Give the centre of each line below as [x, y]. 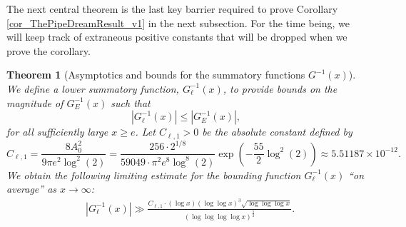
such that [131, 102]
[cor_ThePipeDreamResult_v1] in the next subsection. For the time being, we [178, 22]
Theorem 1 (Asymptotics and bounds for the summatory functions [156, 75]
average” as [32, 189]
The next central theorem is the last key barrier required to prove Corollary [172, 9]
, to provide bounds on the [280, 88]
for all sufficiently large [57, 132]
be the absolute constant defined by [277, 132]
